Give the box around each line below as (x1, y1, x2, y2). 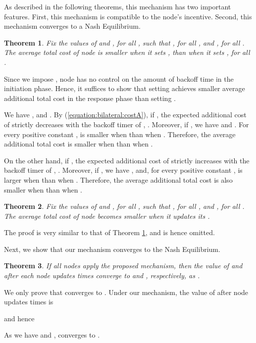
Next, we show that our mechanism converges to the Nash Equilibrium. (4, 244, 220, 254)
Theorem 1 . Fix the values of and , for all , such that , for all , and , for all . (4, 37, 245, 48)
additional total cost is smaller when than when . (4, 139, 153, 149)
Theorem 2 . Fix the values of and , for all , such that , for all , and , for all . (4, 201, 245, 211)
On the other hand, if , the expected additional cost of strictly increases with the (4, 155, 250, 165)
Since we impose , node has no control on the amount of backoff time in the (4, 73, 234, 84)
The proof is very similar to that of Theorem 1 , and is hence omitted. (4, 227, 215, 238)
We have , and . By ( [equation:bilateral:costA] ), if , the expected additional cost (4, 109, 247, 120)
